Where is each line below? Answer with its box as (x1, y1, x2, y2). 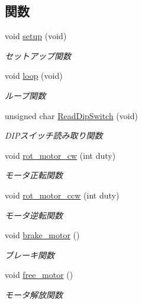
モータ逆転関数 (5, 209, 63, 221)
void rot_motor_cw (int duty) (5, 149, 116, 161)
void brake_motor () (5, 229, 80, 241)
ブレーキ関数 (5, 248, 54, 261)
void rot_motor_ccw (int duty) (5, 188, 120, 201)
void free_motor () (5, 268, 73, 281)
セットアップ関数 (5, 49, 71, 62)
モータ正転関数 (5, 169, 63, 181)
